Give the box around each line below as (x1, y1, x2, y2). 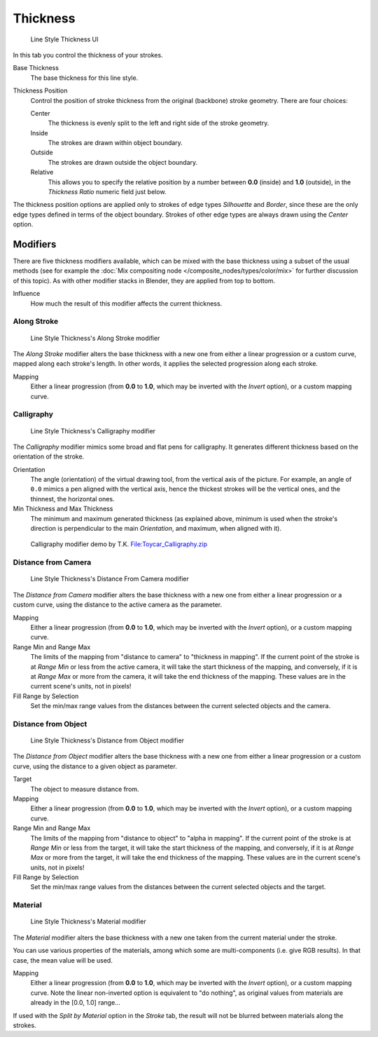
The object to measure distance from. (30, 785, 139, 793)
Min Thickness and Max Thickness (13, 505, 113, 513)
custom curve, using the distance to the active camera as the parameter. (13, 600, 223, 609)
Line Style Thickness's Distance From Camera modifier (30, 575, 189, 583)
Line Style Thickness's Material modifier (30, 917, 146, 926)
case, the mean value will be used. (13, 956, 113, 964)
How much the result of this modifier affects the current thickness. (30, 299, 223, 308)
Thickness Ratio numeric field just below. (48, 188, 167, 196)
